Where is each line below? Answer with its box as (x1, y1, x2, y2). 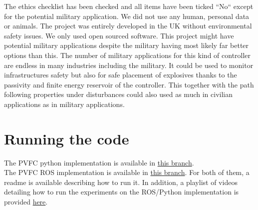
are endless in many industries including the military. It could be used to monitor (4, 59, 254, 70)
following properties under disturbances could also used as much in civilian (4, 89, 233, 99)
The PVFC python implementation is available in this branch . (4, 157, 194, 167)
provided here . (4, 196, 48, 207)
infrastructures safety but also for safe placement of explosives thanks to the (4, 69, 237, 80)
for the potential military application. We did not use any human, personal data (4, 10, 250, 21)
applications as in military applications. (4, 98, 125, 109)
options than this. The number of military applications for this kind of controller (4, 49, 251, 60)
